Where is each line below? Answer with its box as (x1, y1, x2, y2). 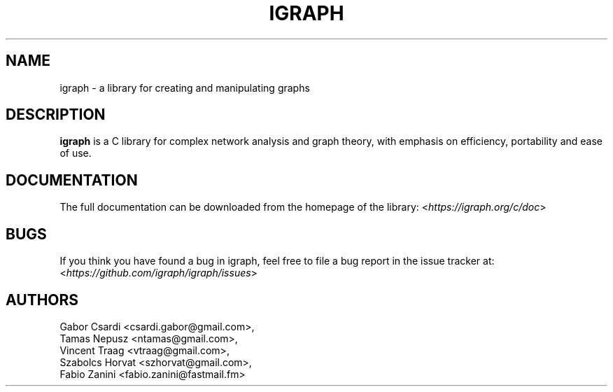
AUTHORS (6, 290, 79, 309)
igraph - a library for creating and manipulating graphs (59, 81, 310, 94)
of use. (59, 147, 92, 160)
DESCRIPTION (6, 106, 106, 124)
